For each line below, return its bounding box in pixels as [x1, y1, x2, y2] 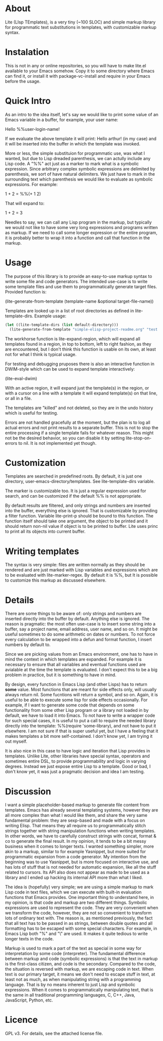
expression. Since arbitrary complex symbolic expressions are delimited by [5, 166, 156, 171]
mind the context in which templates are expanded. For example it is [5, 656, 142, 662]
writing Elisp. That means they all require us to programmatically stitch [5, 823, 146, 829]
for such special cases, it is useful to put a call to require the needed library [5, 718, 156, 724]
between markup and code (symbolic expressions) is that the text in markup [5, 956, 158, 962]
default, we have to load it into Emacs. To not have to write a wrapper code [5, 712, 155, 718]
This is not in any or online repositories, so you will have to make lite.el [5, 62, 146, 68]
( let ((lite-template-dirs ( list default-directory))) [5, 322, 119, 327]
